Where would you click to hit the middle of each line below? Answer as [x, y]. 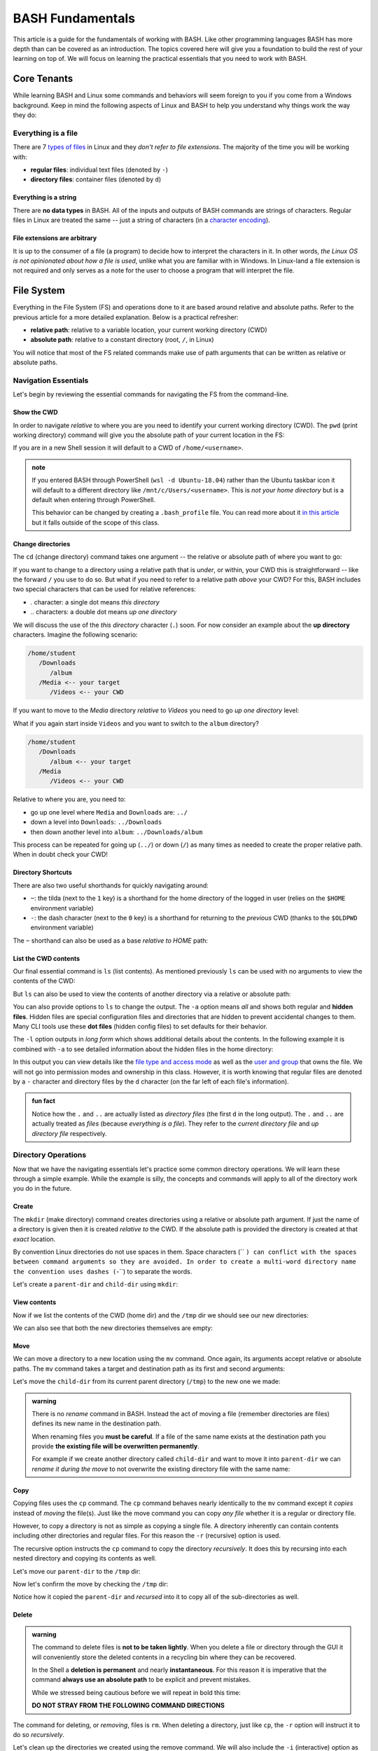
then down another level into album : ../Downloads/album [117, 832]
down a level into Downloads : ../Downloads [96, 822]
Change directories [42, 544]
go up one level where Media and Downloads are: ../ [109, 812]
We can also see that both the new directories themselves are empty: [113, 1328]
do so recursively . [39, 1734]
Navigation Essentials [51, 380]
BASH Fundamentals [74, 18]
